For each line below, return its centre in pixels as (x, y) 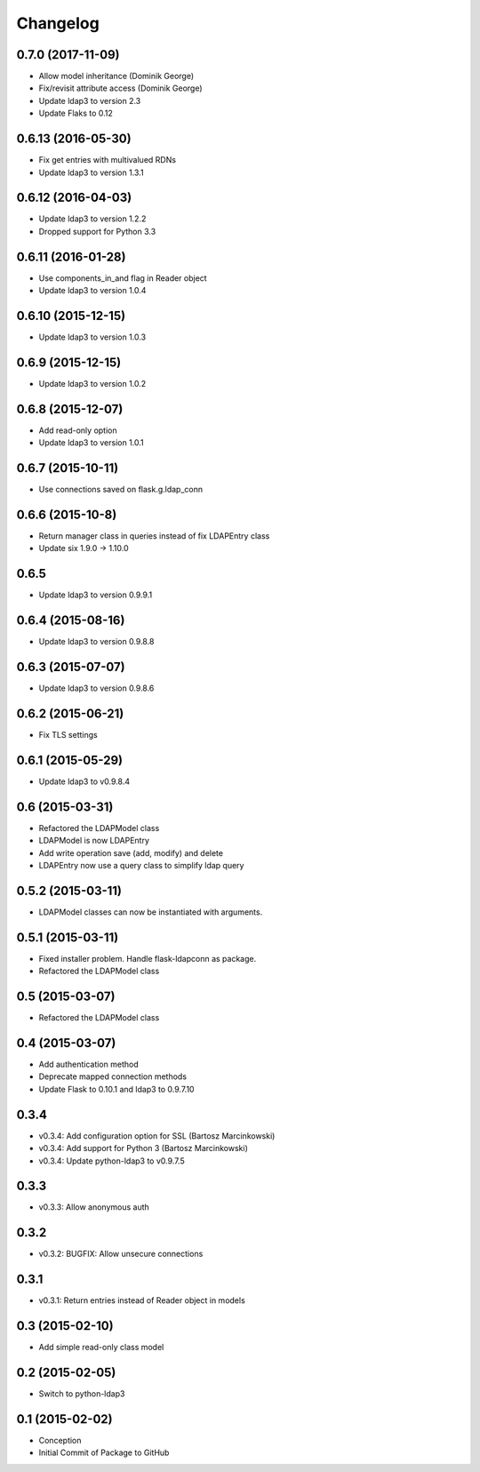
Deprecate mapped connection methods (112, 1076)
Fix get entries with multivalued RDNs (108, 160)
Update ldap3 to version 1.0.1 (91, 443)
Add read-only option (78, 430)
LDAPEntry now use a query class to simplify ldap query (141, 866)
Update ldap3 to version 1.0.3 (92, 337)
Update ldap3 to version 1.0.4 (92, 291)
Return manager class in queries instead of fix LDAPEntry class (154, 536)
